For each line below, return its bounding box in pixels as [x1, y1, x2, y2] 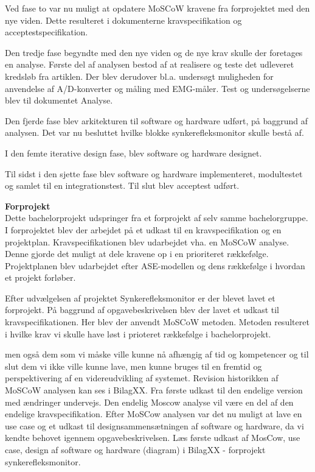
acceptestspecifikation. [5, 26, 88, 38]
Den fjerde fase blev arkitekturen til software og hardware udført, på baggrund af [5, 114, 308, 127]
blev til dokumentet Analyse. [5, 94, 113, 107]
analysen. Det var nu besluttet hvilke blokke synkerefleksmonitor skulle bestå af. [5, 126, 304, 139]
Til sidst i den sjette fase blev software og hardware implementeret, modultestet [5, 167, 303, 180]
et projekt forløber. [5, 271, 76, 284]
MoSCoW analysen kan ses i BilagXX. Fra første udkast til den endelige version [5, 384, 303, 396]
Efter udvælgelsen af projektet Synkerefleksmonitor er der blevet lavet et [5, 291, 275, 304]
